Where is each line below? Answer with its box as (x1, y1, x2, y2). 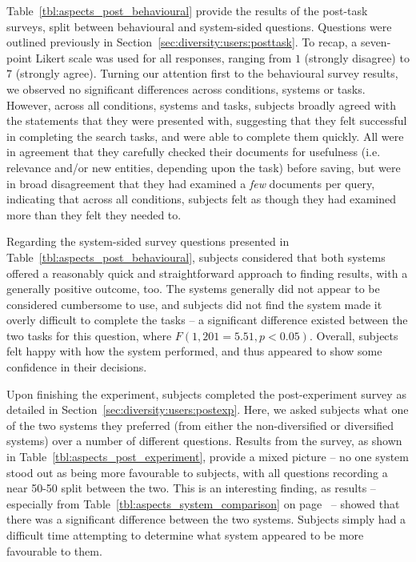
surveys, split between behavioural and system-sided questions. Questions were (6, 18, 392, 34)
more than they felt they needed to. (6, 206, 182, 223)
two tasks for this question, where (6, 327, 172, 343)
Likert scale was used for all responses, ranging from (35, 49, 292, 66)
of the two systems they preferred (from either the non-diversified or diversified (6, 416, 394, 433)
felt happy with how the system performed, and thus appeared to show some (6, 343, 382, 359)
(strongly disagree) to (304, 49, 410, 66)
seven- (360, 34, 391, 50)
